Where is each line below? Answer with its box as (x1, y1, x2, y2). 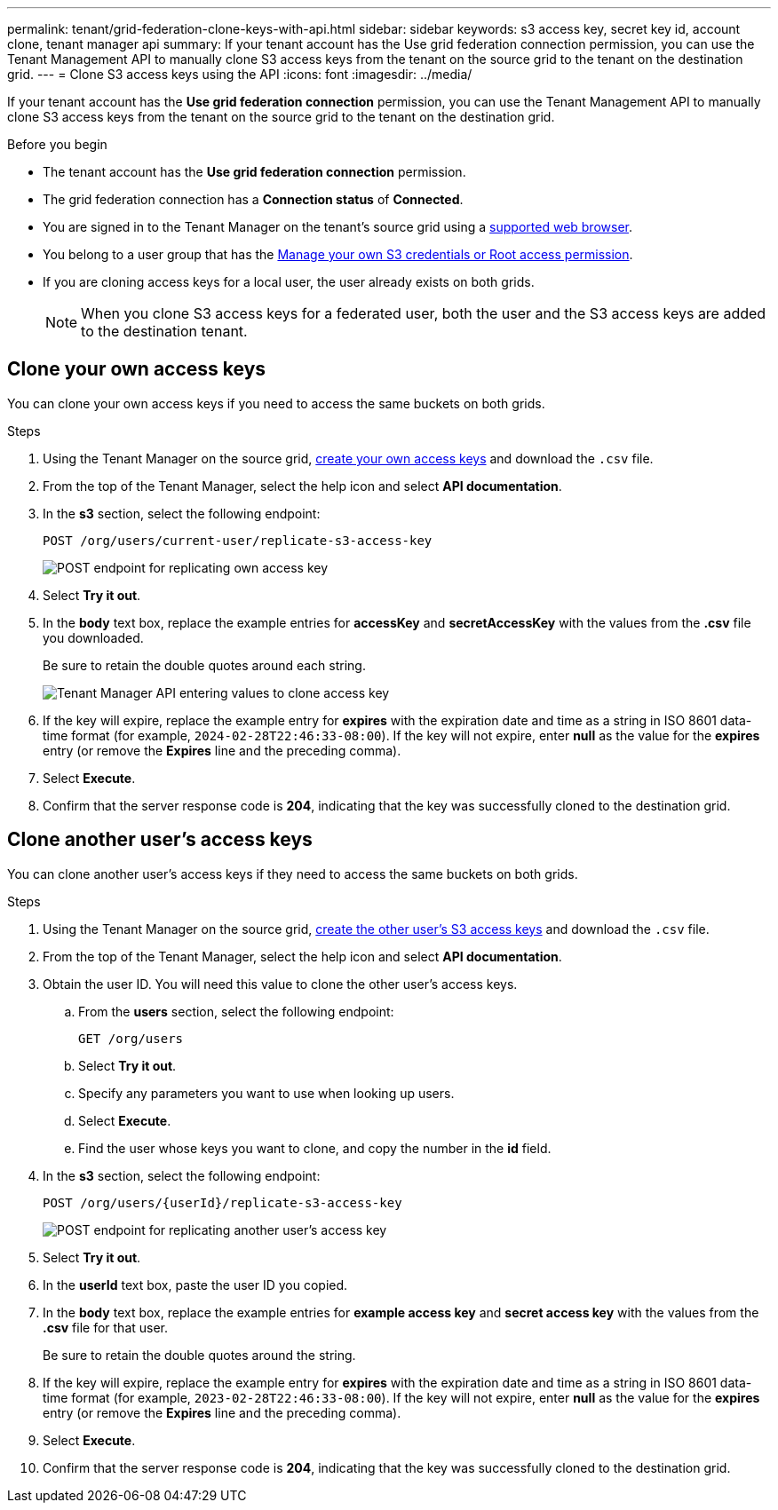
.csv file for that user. (43, 1319, 169, 1335)
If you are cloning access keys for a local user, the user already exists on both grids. (43, 274, 535, 289)
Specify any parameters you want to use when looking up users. (78, 1085, 455, 1101)
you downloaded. (43, 629, 144, 645)
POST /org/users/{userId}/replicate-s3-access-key (43, 1195, 402, 1210)
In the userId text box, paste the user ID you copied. (43, 1277, 348, 1293)
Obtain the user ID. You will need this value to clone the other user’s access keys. (43, 976, 518, 992)
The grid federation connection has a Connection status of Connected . (43, 192, 464, 207)
